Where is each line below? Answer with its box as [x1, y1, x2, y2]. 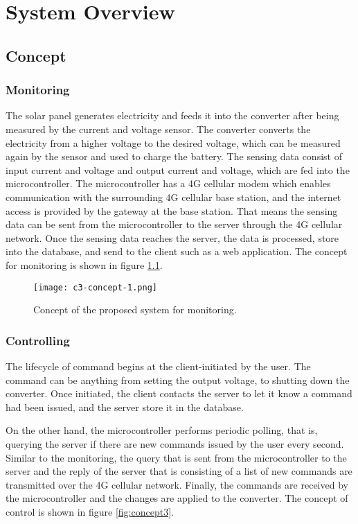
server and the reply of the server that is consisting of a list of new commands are [6, 464, 352, 478]
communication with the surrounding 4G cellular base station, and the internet [6, 189, 341, 204]
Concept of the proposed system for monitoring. [33, 302, 237, 317]
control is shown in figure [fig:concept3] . [6, 504, 174, 518]
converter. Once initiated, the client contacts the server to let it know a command [6, 386, 352, 401]
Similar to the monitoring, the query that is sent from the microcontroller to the [6, 450, 347, 464]
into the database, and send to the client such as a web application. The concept [6, 244, 348, 259]
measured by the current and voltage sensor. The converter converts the [6, 121, 311, 136]
